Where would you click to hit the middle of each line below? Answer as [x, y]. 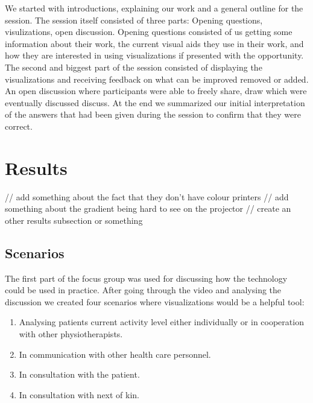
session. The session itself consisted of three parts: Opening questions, [134, 20]
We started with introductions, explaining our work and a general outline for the [154, 8]
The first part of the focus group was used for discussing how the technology [146, 278]
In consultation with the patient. [79, 374]
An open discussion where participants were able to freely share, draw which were [156, 91]
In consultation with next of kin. [79, 394]
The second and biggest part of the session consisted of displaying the [134, 67]
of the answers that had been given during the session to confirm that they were [153, 114]
